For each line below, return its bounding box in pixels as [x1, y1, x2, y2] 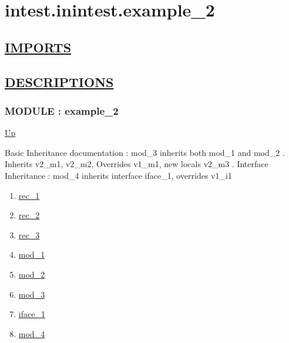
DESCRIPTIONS [5, 72, 114, 91]
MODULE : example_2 [5, 103, 119, 118]
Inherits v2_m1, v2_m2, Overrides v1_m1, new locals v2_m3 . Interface [5, 158, 268, 170]
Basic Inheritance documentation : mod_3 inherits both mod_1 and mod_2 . [5, 146, 285, 158]
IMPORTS [5, 38, 72, 56]
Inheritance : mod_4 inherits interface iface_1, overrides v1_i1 [5, 169, 232, 181]
